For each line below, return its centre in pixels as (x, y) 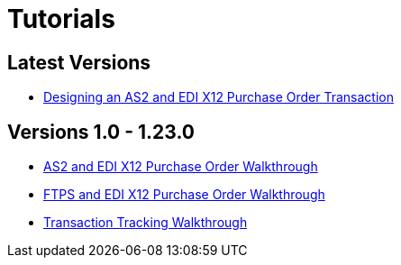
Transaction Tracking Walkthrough (146, 223)
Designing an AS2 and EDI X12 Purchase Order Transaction (219, 97)
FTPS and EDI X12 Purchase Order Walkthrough (184, 195)
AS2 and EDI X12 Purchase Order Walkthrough (181, 167)
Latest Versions (79, 62)
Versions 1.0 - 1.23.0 (101, 132)
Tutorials (61, 19)
